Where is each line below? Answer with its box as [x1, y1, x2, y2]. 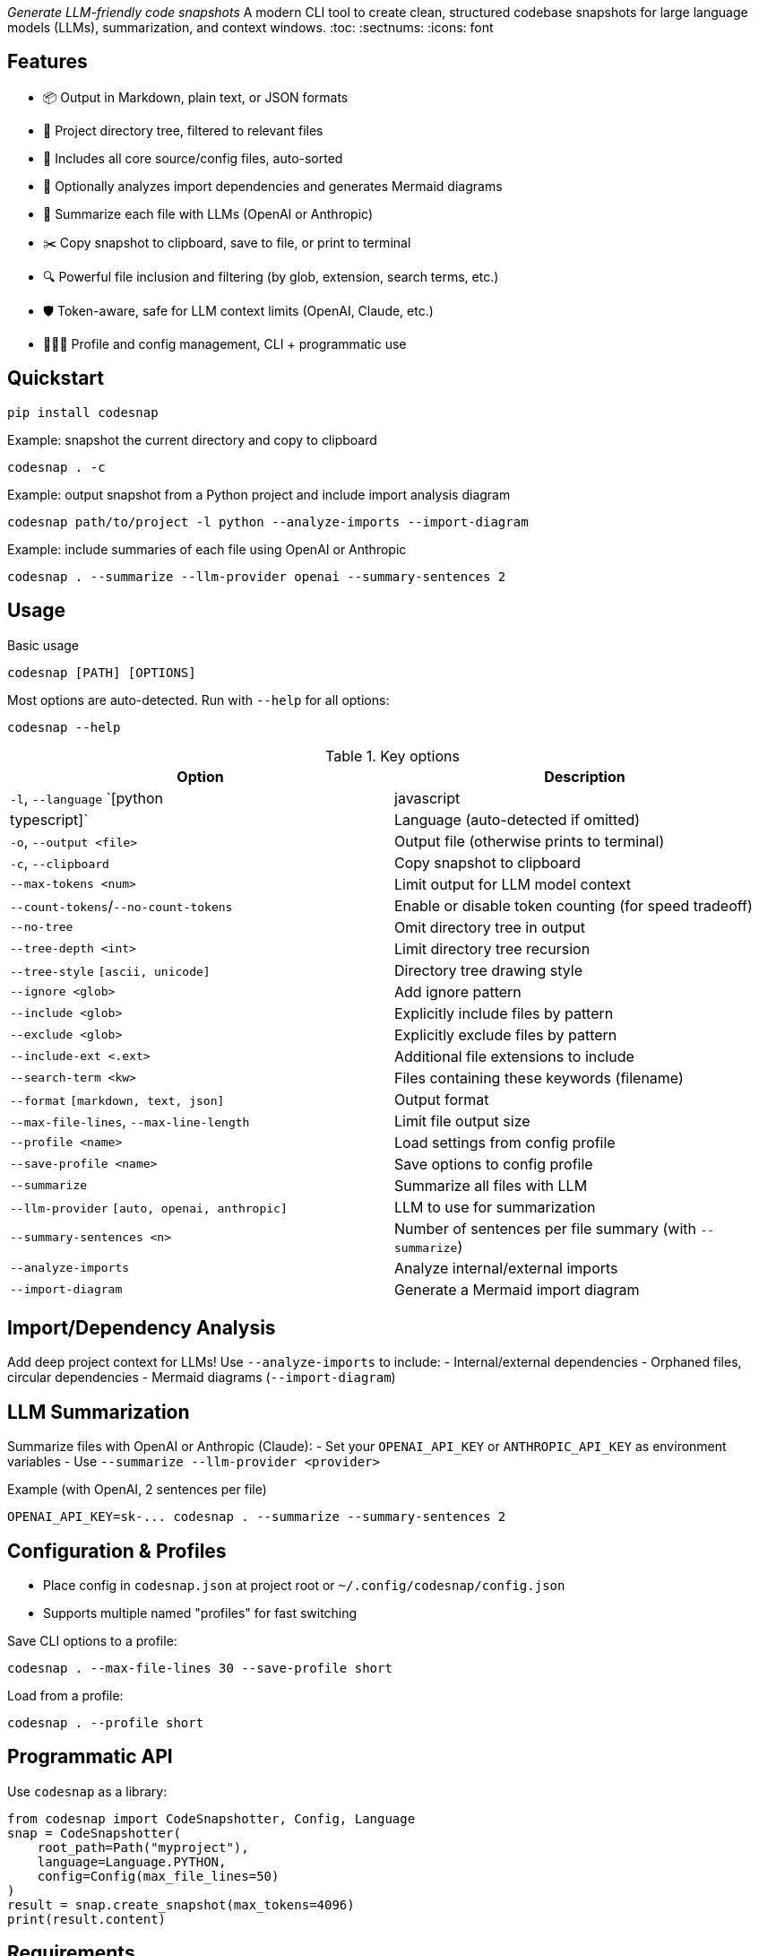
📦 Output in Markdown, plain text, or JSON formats [43, 89, 349, 105]
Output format [394, 1090, 489, 1108]
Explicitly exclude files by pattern [394, 1025, 617, 1044]
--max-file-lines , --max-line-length [10, 1111, 250, 1130]
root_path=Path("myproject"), [37, 1839, 249, 1855]
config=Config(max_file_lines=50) [37, 1868, 280, 1883]
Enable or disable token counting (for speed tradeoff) [394, 896, 753, 915]
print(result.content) [7, 1911, 167, 1926]
